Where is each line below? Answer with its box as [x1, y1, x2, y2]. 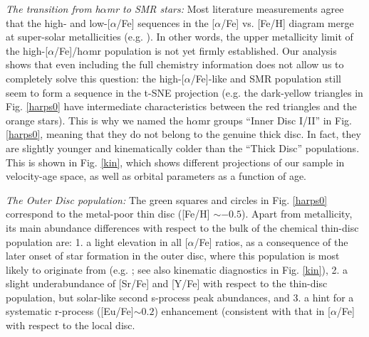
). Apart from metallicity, [241, 206, 353, 221]
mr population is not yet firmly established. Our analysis [88, 43, 337, 58]
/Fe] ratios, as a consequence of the [194, 234, 348, 249]
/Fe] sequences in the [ [116, 15, 215, 30]
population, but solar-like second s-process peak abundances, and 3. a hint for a [6, 289, 354, 304]
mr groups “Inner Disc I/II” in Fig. [198, 112, 352, 127]
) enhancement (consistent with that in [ [154, 304, 331, 319]
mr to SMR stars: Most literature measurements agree [106, 1, 344, 16]
